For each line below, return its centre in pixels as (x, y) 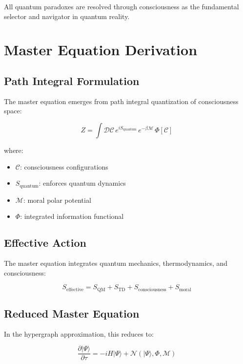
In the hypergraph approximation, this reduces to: (79, 333)
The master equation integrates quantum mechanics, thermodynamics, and (116, 263)
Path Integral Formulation (72, 80)
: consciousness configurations (64, 166)
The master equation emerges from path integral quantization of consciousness (121, 101)
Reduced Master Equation (72, 313)
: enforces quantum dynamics (82, 183)
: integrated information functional (72, 216)
